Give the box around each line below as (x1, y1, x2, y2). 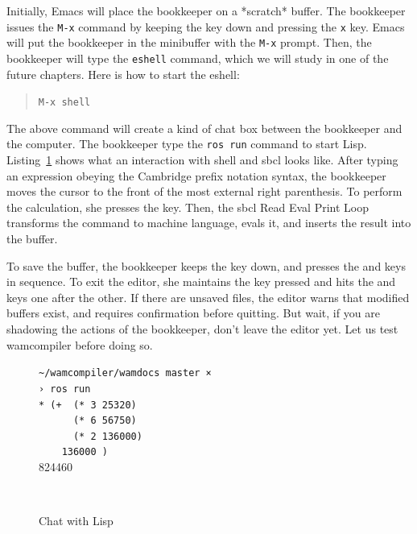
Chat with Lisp (39, 512, 114, 529)
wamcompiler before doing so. (6, 336, 153, 353)
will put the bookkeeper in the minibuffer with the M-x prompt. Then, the (6, 34, 372, 51)
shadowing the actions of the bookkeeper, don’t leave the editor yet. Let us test (6, 321, 398, 337)
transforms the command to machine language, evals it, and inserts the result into (6, 214, 411, 231)
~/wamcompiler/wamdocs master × (39, 367, 212, 379)
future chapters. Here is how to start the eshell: (6, 65, 240, 82)
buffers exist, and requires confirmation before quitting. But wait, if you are (6, 304, 380, 321)
